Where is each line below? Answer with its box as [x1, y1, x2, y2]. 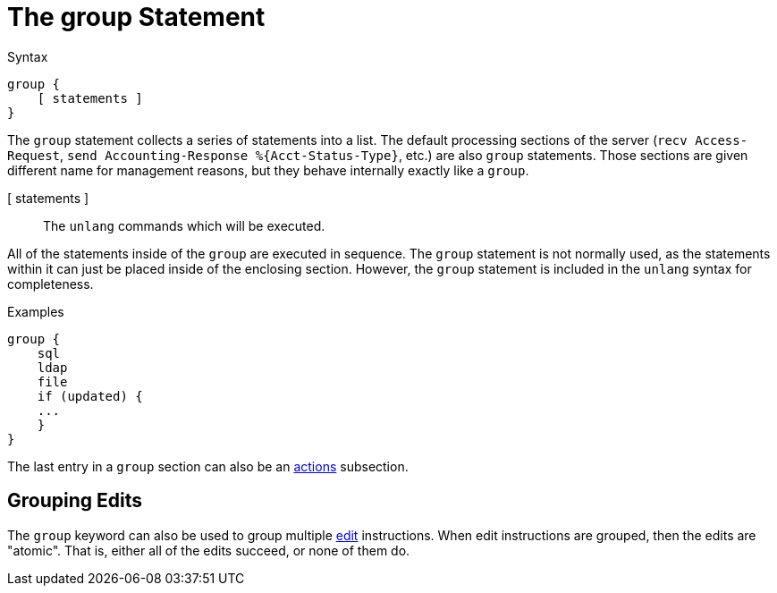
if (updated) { [37, 388, 143, 403]
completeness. [7, 275, 94, 292]
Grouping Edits [7, 489, 142, 513]
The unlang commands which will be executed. [43, 217, 325, 233]
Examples [7, 303, 64, 319]
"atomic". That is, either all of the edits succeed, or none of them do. [7, 542, 410, 558]
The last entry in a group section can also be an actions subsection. [7, 458, 409, 474]
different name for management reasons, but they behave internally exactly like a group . [7, 162, 529, 178]
